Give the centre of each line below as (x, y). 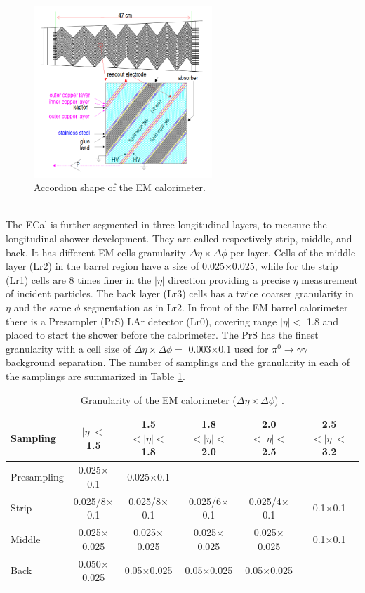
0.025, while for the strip (285, 266)
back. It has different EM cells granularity (96, 252)
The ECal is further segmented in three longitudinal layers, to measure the (166, 224)
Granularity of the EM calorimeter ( (159, 399)
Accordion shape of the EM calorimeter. (120, 187)
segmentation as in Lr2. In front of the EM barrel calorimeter (216, 307)
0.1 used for (244, 348)
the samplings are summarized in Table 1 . (95, 376)
